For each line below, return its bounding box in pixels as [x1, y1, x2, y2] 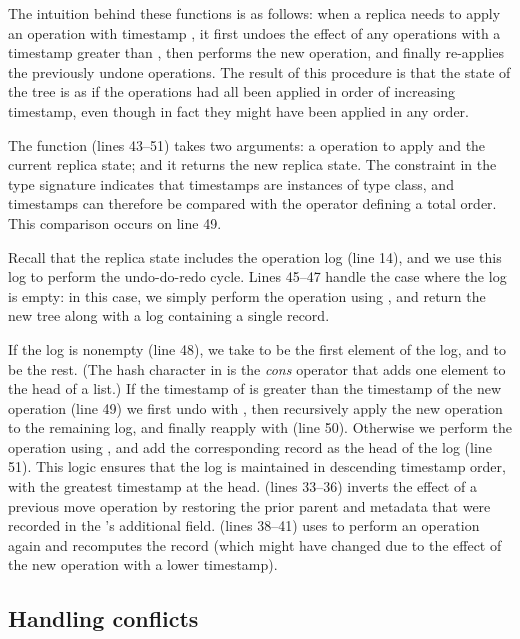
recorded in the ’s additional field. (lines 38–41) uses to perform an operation [8, 515, 480, 536]
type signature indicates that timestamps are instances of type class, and [8, 173, 454, 194]
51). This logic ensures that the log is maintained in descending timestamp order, [8, 456, 506, 477]
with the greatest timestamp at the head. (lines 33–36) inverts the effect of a [8, 476, 477, 497]
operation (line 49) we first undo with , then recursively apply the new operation [8, 397, 503, 418]
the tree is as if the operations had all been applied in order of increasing [8, 81, 455, 102]
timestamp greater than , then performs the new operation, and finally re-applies [8, 42, 504, 63]
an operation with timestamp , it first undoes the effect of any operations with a [8, 22, 501, 43]
